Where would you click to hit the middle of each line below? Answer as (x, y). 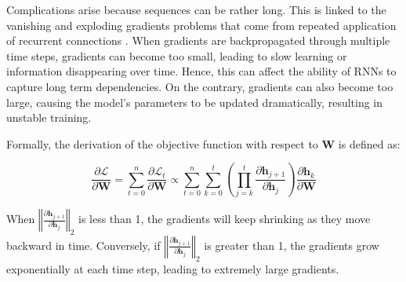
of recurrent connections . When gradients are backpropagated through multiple (198, 40)
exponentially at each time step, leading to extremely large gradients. (173, 268)
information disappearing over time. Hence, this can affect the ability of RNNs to (201, 71)
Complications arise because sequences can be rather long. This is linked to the (196, 9)
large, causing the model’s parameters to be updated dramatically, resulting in (195, 102)
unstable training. (49, 117)
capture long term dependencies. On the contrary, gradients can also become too (200, 86)
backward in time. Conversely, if (83, 245)
